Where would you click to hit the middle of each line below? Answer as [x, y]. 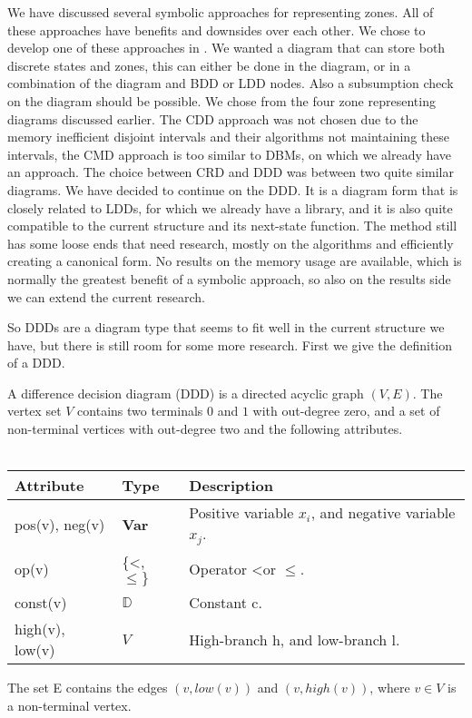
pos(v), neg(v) [60, 524]
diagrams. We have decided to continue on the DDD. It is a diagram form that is [233, 189]
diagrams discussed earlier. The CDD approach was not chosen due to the [213, 118]
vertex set [34, 411]
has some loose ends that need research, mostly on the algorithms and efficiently [231, 243]
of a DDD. [36, 363]
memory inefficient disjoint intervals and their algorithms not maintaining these [228, 137]
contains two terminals [140, 411]
